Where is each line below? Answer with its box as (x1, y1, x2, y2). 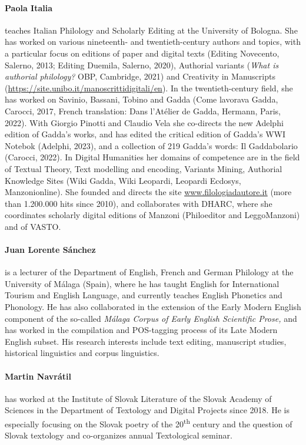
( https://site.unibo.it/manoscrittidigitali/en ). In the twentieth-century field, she (5, 81, 293, 94)
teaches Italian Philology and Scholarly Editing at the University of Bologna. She (5, 24, 298, 36)
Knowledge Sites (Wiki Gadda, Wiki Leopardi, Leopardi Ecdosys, (5, 174, 241, 186)
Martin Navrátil (5, 370, 71, 382)
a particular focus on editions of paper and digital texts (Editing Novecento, (5, 47, 280, 59)
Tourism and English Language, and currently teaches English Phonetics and (5, 289, 282, 301)
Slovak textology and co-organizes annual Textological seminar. (5, 429, 232, 441)
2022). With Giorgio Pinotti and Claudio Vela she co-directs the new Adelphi (5, 116, 284, 128)
